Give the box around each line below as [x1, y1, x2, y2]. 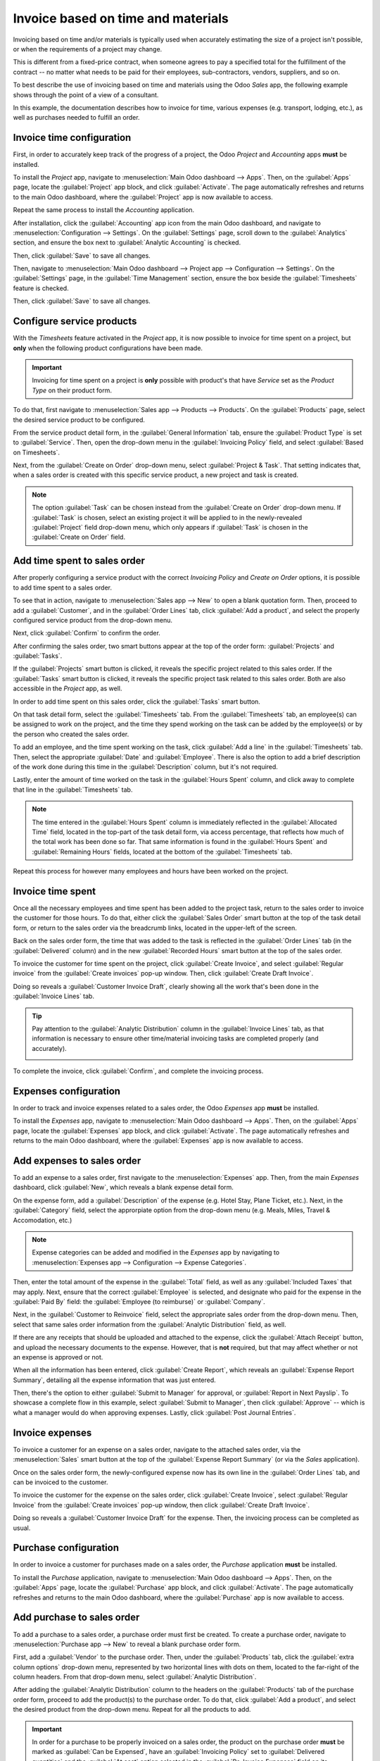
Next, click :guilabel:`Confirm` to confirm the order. [13, 629, 161, 637]
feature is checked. [13, 284, 70, 292]
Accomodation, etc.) [13, 1216, 72, 1224]
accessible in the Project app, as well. [13, 684, 122, 693]
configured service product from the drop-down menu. [13, 616, 172, 624]
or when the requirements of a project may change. [13, 44, 163, 53]
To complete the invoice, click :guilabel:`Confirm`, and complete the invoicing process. [13, 1067, 264, 1076]
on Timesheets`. [13, 448, 60, 456]
